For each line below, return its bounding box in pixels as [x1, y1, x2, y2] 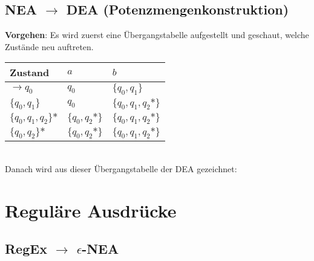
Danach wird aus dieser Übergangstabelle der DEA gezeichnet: [5, 162, 237, 175]
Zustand [10, 65, 50, 80]
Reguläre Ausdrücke [5, 198, 177, 222]
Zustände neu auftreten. [5, 40, 94, 53]
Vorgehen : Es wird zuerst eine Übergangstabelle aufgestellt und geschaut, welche [5, 28, 309, 41]
